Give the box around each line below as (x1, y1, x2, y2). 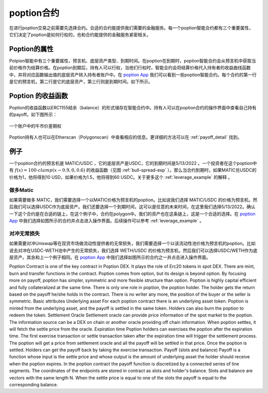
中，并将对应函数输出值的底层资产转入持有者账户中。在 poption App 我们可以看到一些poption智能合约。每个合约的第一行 (9, 72, 257, 78)
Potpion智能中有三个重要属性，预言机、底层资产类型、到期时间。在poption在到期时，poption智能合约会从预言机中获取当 (9, 58, 256, 64)
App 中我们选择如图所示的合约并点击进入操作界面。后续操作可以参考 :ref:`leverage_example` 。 (9, 218, 204, 224)
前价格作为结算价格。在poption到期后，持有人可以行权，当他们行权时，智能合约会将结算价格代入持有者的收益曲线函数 (9, 65, 251, 71)
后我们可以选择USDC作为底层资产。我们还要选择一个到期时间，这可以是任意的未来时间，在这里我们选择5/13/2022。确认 (9, 204, 256, 210)
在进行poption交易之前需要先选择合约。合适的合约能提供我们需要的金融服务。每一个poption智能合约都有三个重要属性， (9, 25, 254, 31)
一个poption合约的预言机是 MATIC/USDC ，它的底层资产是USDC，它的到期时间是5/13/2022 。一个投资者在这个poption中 (9, 160, 257, 166)
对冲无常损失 (9, 230, 40, 237)
